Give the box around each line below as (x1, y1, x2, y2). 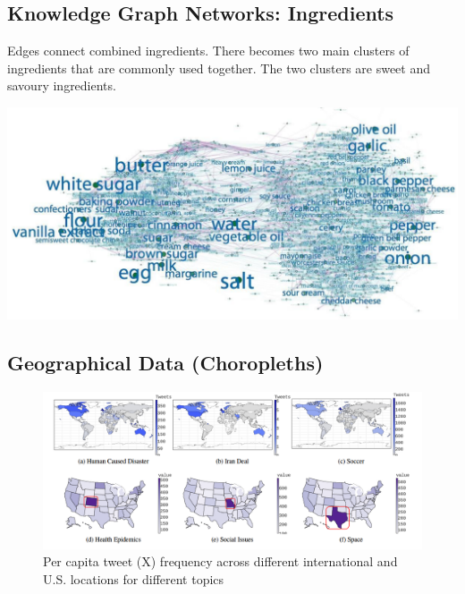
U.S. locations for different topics (43, 569, 224, 588)
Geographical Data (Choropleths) (7, 349, 324, 377)
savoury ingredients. (7, 76, 116, 95)
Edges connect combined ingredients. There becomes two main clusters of (7, 41, 410, 60)
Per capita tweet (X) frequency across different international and (43, 552, 398, 571)
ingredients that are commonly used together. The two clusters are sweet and (7, 58, 431, 77)
